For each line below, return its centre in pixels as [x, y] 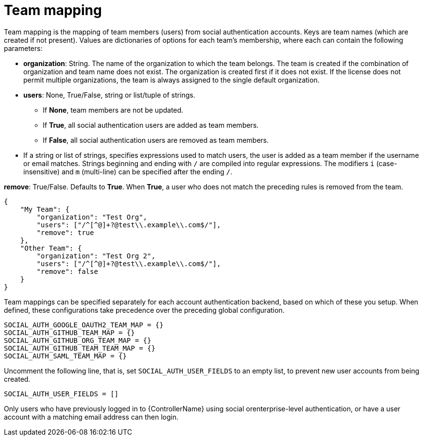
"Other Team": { [51, 248]
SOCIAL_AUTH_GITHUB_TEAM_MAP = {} [69, 332]
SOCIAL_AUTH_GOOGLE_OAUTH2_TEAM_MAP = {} [84, 325]
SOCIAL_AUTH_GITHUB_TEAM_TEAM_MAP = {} [80, 348]
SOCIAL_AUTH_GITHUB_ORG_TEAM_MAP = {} [78, 340]
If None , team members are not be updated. [113, 110]
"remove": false [67, 271]
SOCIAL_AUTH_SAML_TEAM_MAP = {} [65, 356]
